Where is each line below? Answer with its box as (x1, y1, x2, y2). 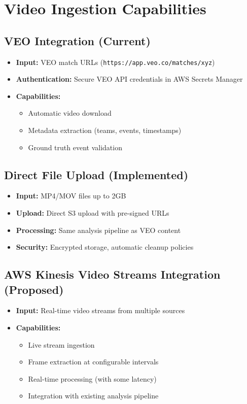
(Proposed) (4, 281, 64, 297)
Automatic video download (28, 108, 112, 118)
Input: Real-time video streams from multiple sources (16, 305, 185, 316)
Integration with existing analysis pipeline (28, 390, 159, 401)
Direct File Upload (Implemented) (4, 166, 189, 182)
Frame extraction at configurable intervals (28, 356, 159, 367)
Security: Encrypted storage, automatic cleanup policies (16, 242, 194, 252)
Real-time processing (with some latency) (28, 373, 157, 384)
